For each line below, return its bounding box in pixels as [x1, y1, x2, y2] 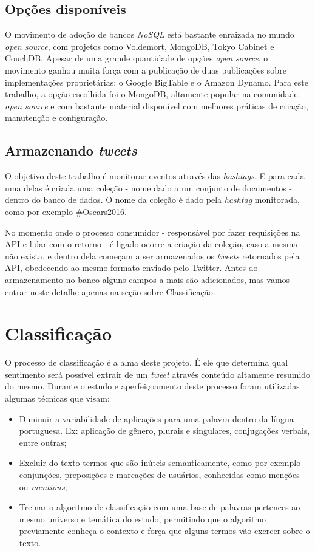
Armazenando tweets [5, 141, 137, 160]
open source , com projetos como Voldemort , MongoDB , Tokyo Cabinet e [5, 39, 274, 52]
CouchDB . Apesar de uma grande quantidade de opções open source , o [5, 52, 268, 64]
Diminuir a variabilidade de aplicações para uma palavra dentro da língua [19, 412, 294, 425]
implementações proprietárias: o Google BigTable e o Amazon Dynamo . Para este [5, 75, 308, 88]
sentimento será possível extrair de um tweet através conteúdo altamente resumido [5, 368, 311, 380]
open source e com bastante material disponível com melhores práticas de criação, [5, 99, 308, 112]
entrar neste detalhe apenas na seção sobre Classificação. [5, 285, 215, 298]
